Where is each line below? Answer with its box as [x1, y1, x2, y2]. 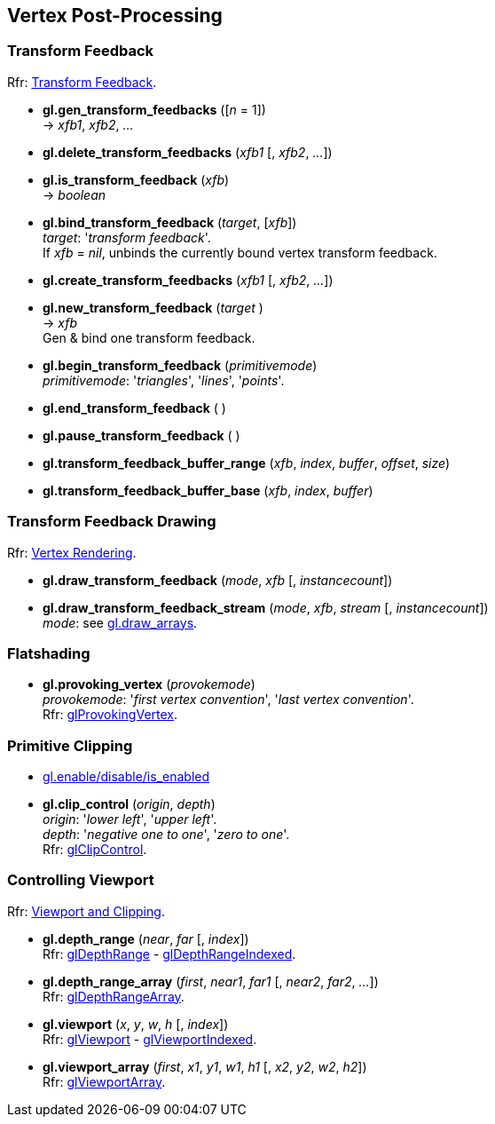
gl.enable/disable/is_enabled [43, 769, 210, 785]
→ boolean [43, 186, 106, 202]
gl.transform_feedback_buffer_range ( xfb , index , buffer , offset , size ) [43, 455, 451, 471]
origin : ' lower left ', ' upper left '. [43, 811, 217, 827]
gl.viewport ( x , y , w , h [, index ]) [43, 1016, 229, 1032]
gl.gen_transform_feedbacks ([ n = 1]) [43, 101, 266, 117]
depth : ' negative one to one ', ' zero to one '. [43, 827, 290, 843]
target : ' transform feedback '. [43, 229, 211, 245]
